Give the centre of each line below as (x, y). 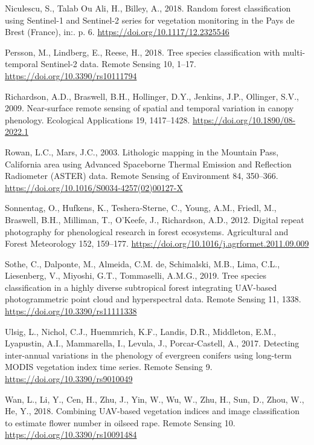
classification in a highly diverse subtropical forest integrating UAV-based (141, 287)
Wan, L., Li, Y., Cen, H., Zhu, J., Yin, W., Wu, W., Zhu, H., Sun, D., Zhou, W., (155, 399)
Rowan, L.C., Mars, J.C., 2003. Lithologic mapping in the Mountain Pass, (142, 151)
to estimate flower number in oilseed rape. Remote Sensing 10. (120, 422)
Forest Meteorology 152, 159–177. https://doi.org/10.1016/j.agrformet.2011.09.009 (157, 243)
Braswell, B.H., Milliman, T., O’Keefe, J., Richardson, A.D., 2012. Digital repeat (155, 219)
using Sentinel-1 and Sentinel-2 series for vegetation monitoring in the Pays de (150, 20)
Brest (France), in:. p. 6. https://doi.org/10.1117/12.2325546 (117, 32)
